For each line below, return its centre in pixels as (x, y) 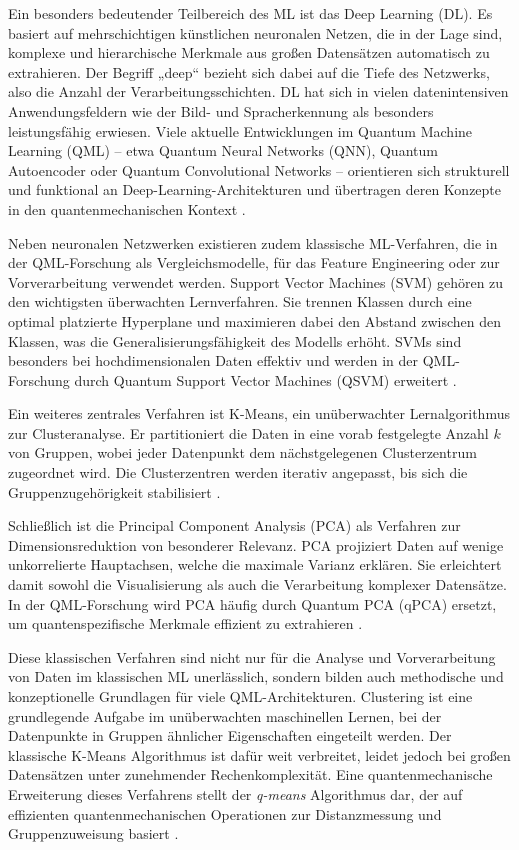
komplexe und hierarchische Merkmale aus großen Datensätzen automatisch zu (249, 52)
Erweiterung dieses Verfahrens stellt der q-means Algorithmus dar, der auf (235, 793)
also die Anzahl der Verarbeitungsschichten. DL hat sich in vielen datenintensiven (258, 91)
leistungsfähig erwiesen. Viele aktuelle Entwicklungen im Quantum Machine (240, 130)
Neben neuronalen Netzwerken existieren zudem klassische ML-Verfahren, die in (253, 242)
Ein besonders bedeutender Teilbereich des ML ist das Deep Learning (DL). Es (250, 13)
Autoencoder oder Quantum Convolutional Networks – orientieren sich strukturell (259, 169)
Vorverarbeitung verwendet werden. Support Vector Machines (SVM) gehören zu (256, 281)
